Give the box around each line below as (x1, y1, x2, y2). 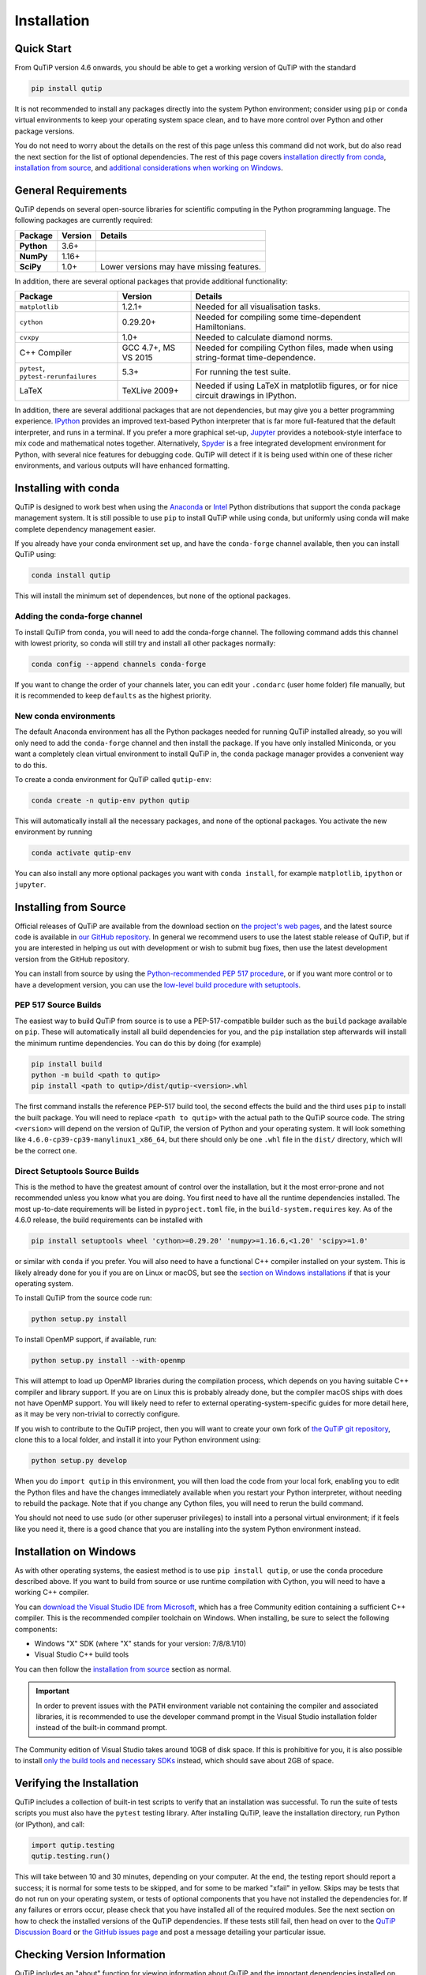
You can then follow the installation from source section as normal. (14, 1664, 232, 1674)
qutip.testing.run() (31, 1852, 110, 1860)
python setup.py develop (31, 1456, 128, 1465)
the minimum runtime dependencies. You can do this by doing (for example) (14, 1038, 262, 1048)
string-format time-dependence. (195, 352, 316, 363)
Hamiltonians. (195, 322, 246, 333)
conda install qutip (31, 571, 110, 580)
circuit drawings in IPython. (195, 390, 297, 401)
